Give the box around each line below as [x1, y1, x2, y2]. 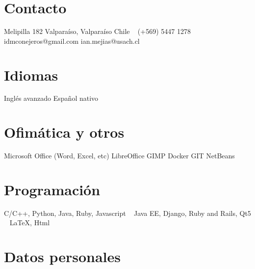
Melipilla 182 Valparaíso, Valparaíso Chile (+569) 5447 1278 [4, 26, 191, 36]
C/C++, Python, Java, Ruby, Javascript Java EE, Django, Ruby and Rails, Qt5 [4, 208, 251, 218]
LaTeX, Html [9, 217, 50, 228]
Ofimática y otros [4, 122, 125, 142]
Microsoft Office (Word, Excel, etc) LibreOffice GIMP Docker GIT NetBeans [4, 150, 235, 161]
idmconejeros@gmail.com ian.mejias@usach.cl [4, 35, 140, 46]
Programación [4, 179, 101, 199]
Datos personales [4, 246, 121, 267]
